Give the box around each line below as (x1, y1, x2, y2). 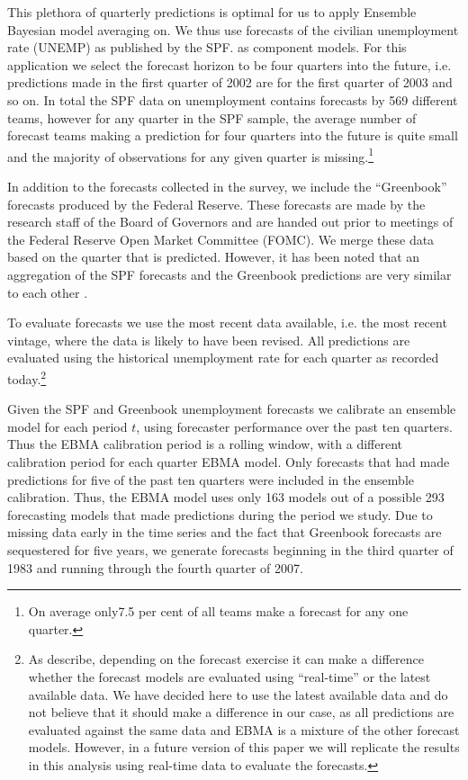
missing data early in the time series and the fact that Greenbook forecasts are (7, 523, 442, 542)
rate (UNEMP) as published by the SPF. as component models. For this (7, 38, 407, 57)
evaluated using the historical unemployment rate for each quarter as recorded (7, 348, 439, 367)
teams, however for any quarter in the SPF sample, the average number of (7, 108, 417, 127)
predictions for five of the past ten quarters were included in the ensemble (7, 470, 414, 489)
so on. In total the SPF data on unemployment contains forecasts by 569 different (7, 90, 458, 109)
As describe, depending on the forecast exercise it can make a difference (28, 650, 424, 668)
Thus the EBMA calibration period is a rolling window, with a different (7, 435, 403, 453)
